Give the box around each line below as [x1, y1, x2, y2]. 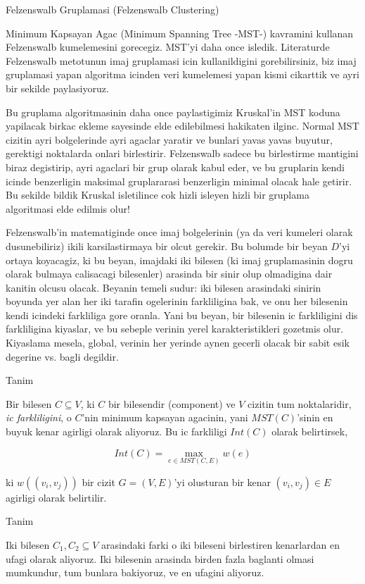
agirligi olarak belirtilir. [6, 490, 107, 504]
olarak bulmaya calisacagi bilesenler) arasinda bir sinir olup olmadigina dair [6, 266, 333, 281]
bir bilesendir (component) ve [108, 396, 236, 411]
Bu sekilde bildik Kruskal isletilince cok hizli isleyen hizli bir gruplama [6, 187, 309, 202]
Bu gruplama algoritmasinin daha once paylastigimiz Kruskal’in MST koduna [6, 104, 340, 119]
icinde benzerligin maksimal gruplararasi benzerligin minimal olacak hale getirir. [6, 173, 352, 188]
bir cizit [82, 474, 115, 489]
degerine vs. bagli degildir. [6, 349, 119, 364]
